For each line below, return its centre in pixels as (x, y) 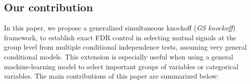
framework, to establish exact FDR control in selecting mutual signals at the (120, 37)
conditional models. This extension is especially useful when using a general (119, 56)
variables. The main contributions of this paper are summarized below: (111, 76)
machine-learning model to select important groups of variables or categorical (121, 66)
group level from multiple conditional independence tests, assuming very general (125, 47)
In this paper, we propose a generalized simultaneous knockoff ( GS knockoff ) (120, 28)
